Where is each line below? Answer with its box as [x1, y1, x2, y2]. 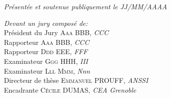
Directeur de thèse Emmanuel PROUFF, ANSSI [4, 75, 148, 85]
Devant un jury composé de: [4, 18, 88, 28]
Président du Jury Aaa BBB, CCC [4, 27, 109, 38]
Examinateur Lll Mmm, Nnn [4, 65, 90, 76]
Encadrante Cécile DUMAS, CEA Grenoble [4, 84, 136, 95]
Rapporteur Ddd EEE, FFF [4, 46, 88, 57]
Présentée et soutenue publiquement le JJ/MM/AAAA [4, 1, 167, 11]
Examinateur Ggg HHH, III [4, 56, 88, 66]
